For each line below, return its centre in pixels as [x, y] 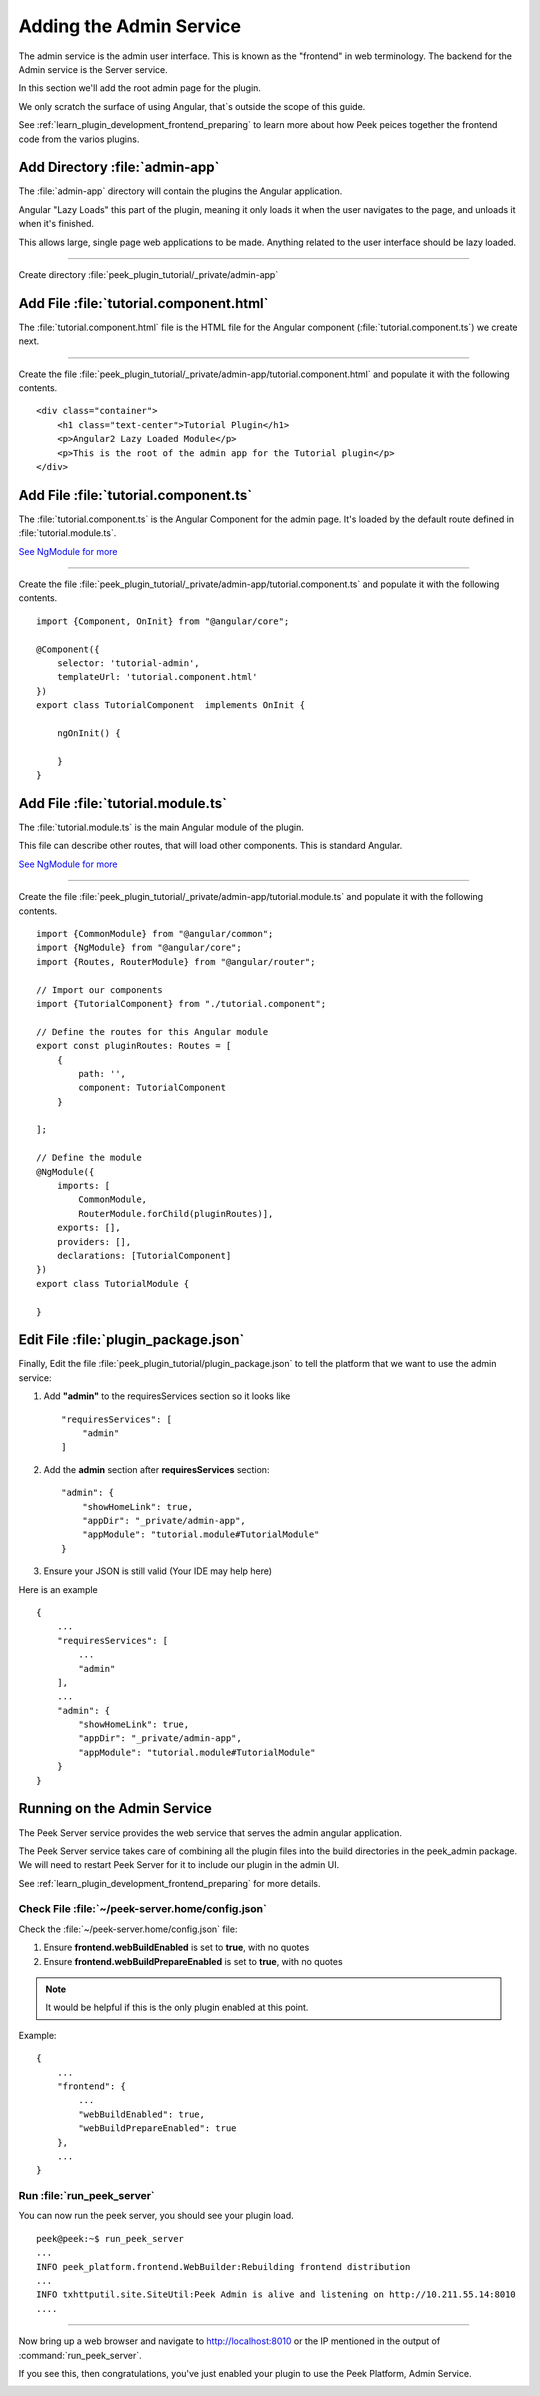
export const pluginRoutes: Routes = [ [134, 1046]
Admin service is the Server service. [93, 69]
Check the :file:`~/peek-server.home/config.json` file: [128, 1929]
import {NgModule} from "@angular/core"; [139, 948]
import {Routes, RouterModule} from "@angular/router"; [176, 961]
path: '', [102, 1073]
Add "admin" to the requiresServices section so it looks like [167, 1396]
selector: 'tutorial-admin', [128, 663]
